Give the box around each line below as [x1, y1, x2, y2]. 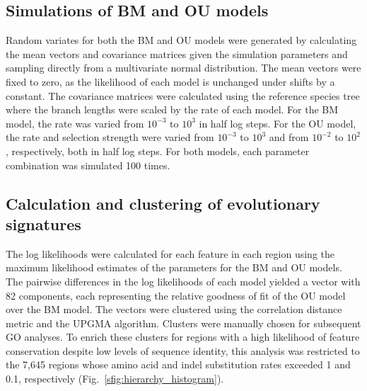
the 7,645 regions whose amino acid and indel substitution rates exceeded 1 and [6, 357, 351, 372]
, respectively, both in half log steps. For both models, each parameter [6, 143, 310, 158]
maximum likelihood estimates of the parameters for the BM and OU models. [6, 260, 342, 275]
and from [269, 130, 309, 144]
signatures [6, 212, 81, 234]
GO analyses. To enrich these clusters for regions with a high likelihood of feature [6, 329, 360, 344]
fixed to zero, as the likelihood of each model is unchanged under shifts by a [6, 74, 335, 89]
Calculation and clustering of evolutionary [6, 192, 320, 214]
